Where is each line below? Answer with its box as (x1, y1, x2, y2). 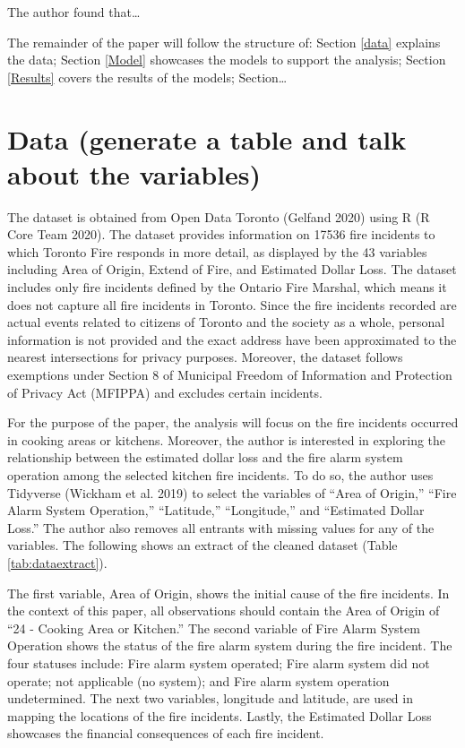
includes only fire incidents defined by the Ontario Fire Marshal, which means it (7, 278, 447, 297)
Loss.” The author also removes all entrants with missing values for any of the (7, 518, 435, 537)
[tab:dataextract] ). (7, 553, 108, 572)
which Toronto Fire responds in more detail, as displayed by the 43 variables (7, 242, 427, 261)
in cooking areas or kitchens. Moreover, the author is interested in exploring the (7, 430, 446, 449)
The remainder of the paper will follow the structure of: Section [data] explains (7, 32, 441, 51)
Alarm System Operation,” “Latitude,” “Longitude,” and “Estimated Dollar (7, 501, 425, 520)
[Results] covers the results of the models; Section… (7, 67, 288, 86)
